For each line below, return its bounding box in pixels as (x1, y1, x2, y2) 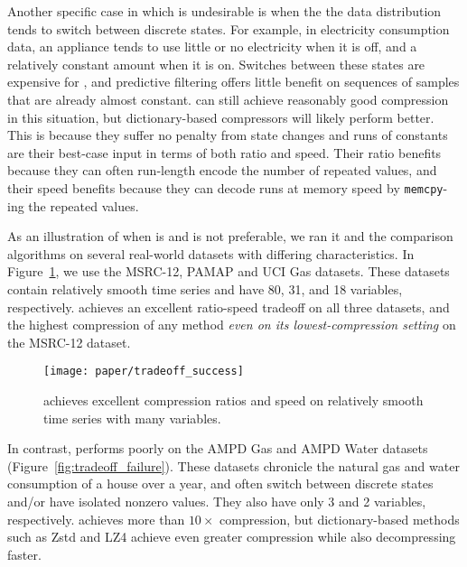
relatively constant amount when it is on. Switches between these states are (7, 54, 425, 73)
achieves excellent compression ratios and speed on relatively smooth (43, 391, 424, 409)
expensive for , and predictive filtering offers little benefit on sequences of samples (7, 72, 460, 91)
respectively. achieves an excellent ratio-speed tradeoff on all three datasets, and (7, 297, 450, 316)
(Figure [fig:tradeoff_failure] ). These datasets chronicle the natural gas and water (7, 456, 460, 475)
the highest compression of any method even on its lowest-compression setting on (7, 315, 456, 334)
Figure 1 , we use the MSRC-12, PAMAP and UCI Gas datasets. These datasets (7, 262, 450, 281)
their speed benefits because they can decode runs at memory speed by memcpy (7, 178, 444, 197)
